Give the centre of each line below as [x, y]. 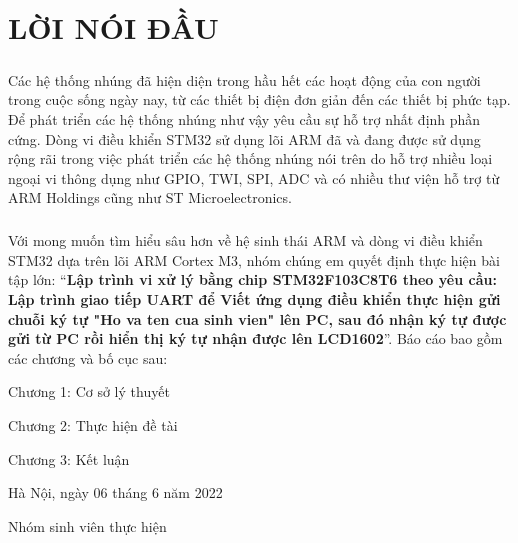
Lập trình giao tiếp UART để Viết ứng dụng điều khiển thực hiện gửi [254, 299]
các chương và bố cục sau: [88, 357]
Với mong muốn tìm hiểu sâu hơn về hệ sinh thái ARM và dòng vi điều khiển [245, 240]
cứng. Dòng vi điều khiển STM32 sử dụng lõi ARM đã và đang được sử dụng [244, 138]
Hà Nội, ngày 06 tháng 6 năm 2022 [115, 492]
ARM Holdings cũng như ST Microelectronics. [150, 197]
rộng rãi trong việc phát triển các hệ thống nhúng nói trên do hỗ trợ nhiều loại [250, 158]
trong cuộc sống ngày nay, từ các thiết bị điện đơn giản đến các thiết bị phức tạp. [259, 99]
